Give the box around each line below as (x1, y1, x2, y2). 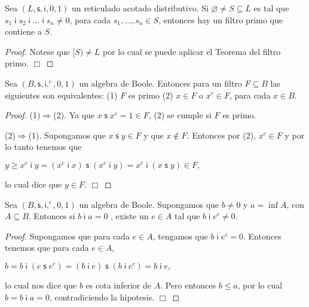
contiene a (5, 25, 42, 38)
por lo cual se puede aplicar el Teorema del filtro (102, 45, 281, 57)
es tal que (253, 2, 289, 14)
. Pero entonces (160, 278, 216, 291)
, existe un (111, 210, 149, 222)
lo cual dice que (5, 177, 62, 190)
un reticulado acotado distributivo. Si (72, 2, 209, 14)
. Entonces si (28, 210, 75, 222)
